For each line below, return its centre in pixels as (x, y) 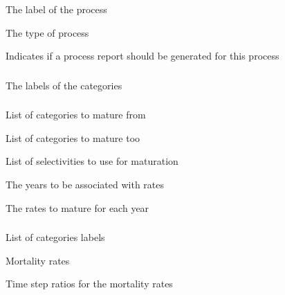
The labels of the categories (64, 85)
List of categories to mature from (76, 115)
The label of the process (56, 9)
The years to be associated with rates (85, 184)
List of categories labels (55, 237)
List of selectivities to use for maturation (92, 161)
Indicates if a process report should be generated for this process (142, 56)
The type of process (47, 32)
